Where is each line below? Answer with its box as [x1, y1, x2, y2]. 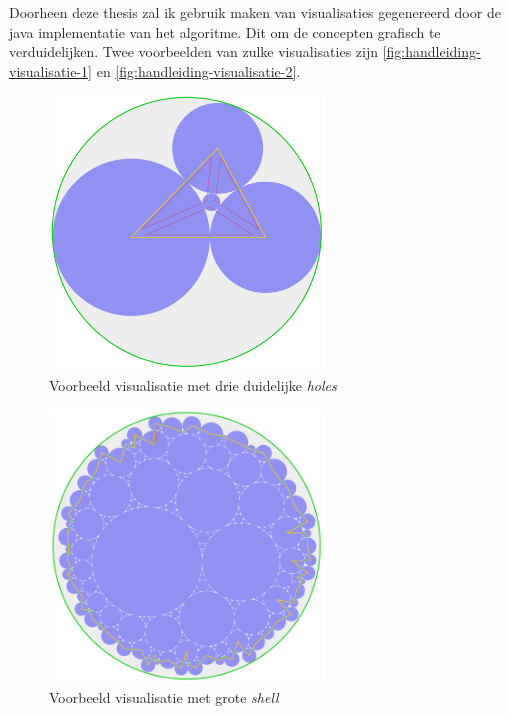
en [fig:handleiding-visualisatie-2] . [96, 60, 301, 81]
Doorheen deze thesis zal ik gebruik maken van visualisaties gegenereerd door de [9, 2, 501, 22]
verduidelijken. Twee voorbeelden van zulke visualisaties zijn [9, 41, 378, 62]
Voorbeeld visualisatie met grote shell [49, 686, 279, 707]
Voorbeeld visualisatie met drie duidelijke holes [49, 374, 337, 395]
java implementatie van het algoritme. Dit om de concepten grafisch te [9, 21, 441, 42]
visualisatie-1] [9, 60, 92, 81]
